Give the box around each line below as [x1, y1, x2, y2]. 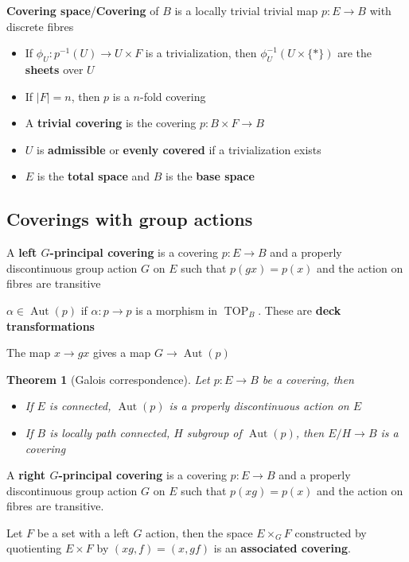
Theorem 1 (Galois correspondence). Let [6, 370, 210, 387]
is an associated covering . [213, 540, 351, 556]
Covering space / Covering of [6, 2, 159, 18]
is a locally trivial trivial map [174, 2, 318, 18]
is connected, [49, 397, 111, 414]
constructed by [294, 524, 367, 541]
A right [6, 467, 46, 483]
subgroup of [186, 424, 242, 440]
